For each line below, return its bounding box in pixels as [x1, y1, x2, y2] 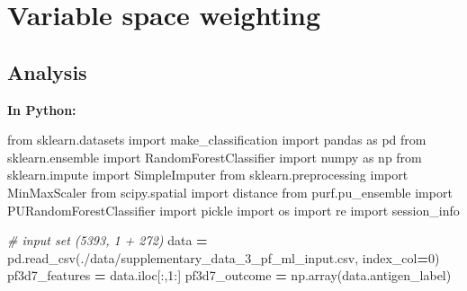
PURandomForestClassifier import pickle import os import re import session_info [7, 200, 460, 219]
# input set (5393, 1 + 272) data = [7, 231, 208, 250]
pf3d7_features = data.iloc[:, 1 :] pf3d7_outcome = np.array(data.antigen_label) [7, 266, 452, 285]
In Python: [7, 100, 76, 119]
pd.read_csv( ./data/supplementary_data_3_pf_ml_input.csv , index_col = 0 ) [7, 248, 440, 267]
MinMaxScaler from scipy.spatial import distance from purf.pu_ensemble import [7, 182, 453, 201]
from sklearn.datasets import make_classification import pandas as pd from [7, 130, 427, 149]
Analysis [7, 57, 87, 85]
